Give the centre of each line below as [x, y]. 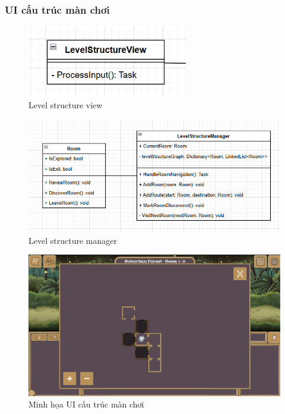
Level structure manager [73, 240]
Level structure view [66, 105]
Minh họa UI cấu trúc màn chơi [86, 404]
